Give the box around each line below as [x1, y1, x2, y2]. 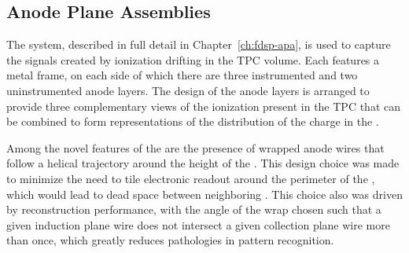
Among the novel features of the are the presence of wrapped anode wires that [6, 139, 385, 156]
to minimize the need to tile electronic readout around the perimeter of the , [6, 170, 375, 186]
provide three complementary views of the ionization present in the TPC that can [6, 97, 400, 114]
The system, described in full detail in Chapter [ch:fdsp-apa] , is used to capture [6, 36, 391, 53]
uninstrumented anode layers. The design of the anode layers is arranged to [6, 82, 370, 98]
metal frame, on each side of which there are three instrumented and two [6, 67, 358, 83]
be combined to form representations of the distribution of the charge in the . [6, 113, 379, 130]
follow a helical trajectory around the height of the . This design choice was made [6, 155, 400, 171]
